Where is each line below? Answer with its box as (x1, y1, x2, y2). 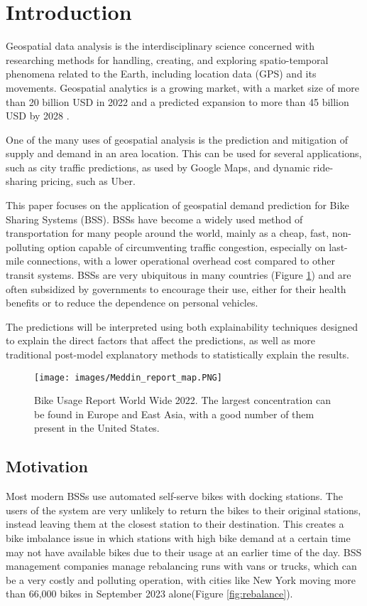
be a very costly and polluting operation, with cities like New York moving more (6, 572, 356, 587)
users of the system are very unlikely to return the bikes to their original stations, (6, 502, 361, 517)
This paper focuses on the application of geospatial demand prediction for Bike (6, 198, 349, 213)
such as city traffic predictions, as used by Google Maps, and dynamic (6, 159, 310, 174)
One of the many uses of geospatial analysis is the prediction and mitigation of (6, 132, 348, 147)
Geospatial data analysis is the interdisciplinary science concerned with (6, 38, 315, 53)
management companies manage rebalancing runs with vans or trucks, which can (6, 558, 357, 573)
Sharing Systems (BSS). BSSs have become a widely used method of (6, 211, 303, 226)
